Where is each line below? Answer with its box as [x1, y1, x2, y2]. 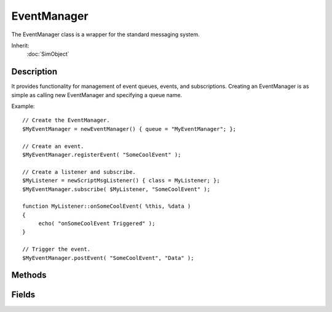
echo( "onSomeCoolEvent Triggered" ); [38, 220, 156, 227]
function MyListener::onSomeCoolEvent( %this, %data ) [22, 203, 191, 210]
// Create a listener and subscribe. [22, 168, 136, 175]
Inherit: [11, 42, 30, 49]
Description [11, 66, 58, 77]
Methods [11, 270, 47, 281]
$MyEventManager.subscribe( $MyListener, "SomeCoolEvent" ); [22, 185, 210, 193]
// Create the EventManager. [22, 117, 110, 124]
